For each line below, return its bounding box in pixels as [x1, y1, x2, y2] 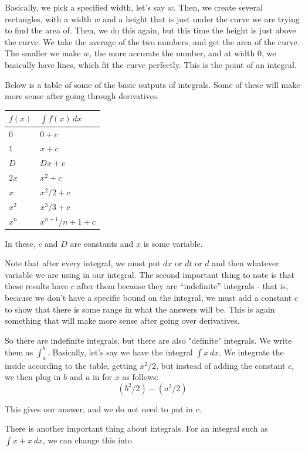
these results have [5, 280, 68, 292]
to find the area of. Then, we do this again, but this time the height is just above [5, 24, 296, 36]
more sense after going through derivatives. [5, 90, 160, 102]
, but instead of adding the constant [156, 359, 286, 371]
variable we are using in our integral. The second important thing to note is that [5, 268, 294, 280]
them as [5, 345, 33, 358]
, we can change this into [42, 434, 132, 446]
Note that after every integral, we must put [5, 257, 161, 269]
